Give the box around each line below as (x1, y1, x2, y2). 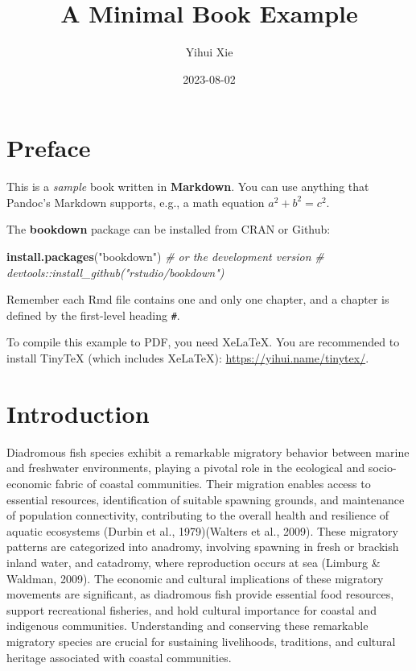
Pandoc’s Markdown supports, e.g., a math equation (6, 193, 265, 210)
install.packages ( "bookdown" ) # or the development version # (6, 248, 324, 265)
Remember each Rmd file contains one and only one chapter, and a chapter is (6, 291, 389, 308)
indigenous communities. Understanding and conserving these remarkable (6, 617, 369, 634)
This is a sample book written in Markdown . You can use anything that (6, 178, 369, 195)
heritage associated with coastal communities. (6, 648, 232, 665)
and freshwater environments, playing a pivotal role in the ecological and (6, 459, 365, 476)
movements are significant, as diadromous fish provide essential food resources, (6, 586, 394, 603)
